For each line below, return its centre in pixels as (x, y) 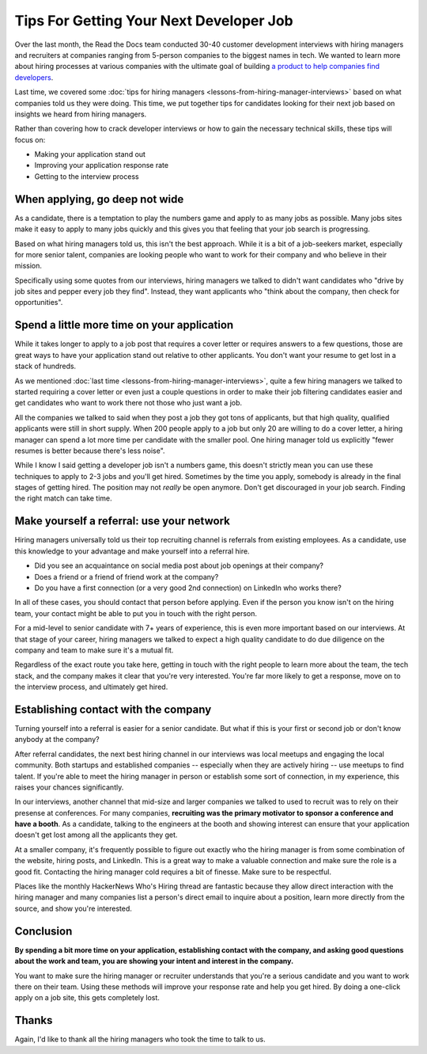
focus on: (30, 139)
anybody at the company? (57, 740)
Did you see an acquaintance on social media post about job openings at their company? (179, 565)
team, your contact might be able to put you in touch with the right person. (136, 613)
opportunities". (39, 303)
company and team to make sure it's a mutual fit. (94, 650)
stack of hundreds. (45, 366)
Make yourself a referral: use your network (123, 521)
